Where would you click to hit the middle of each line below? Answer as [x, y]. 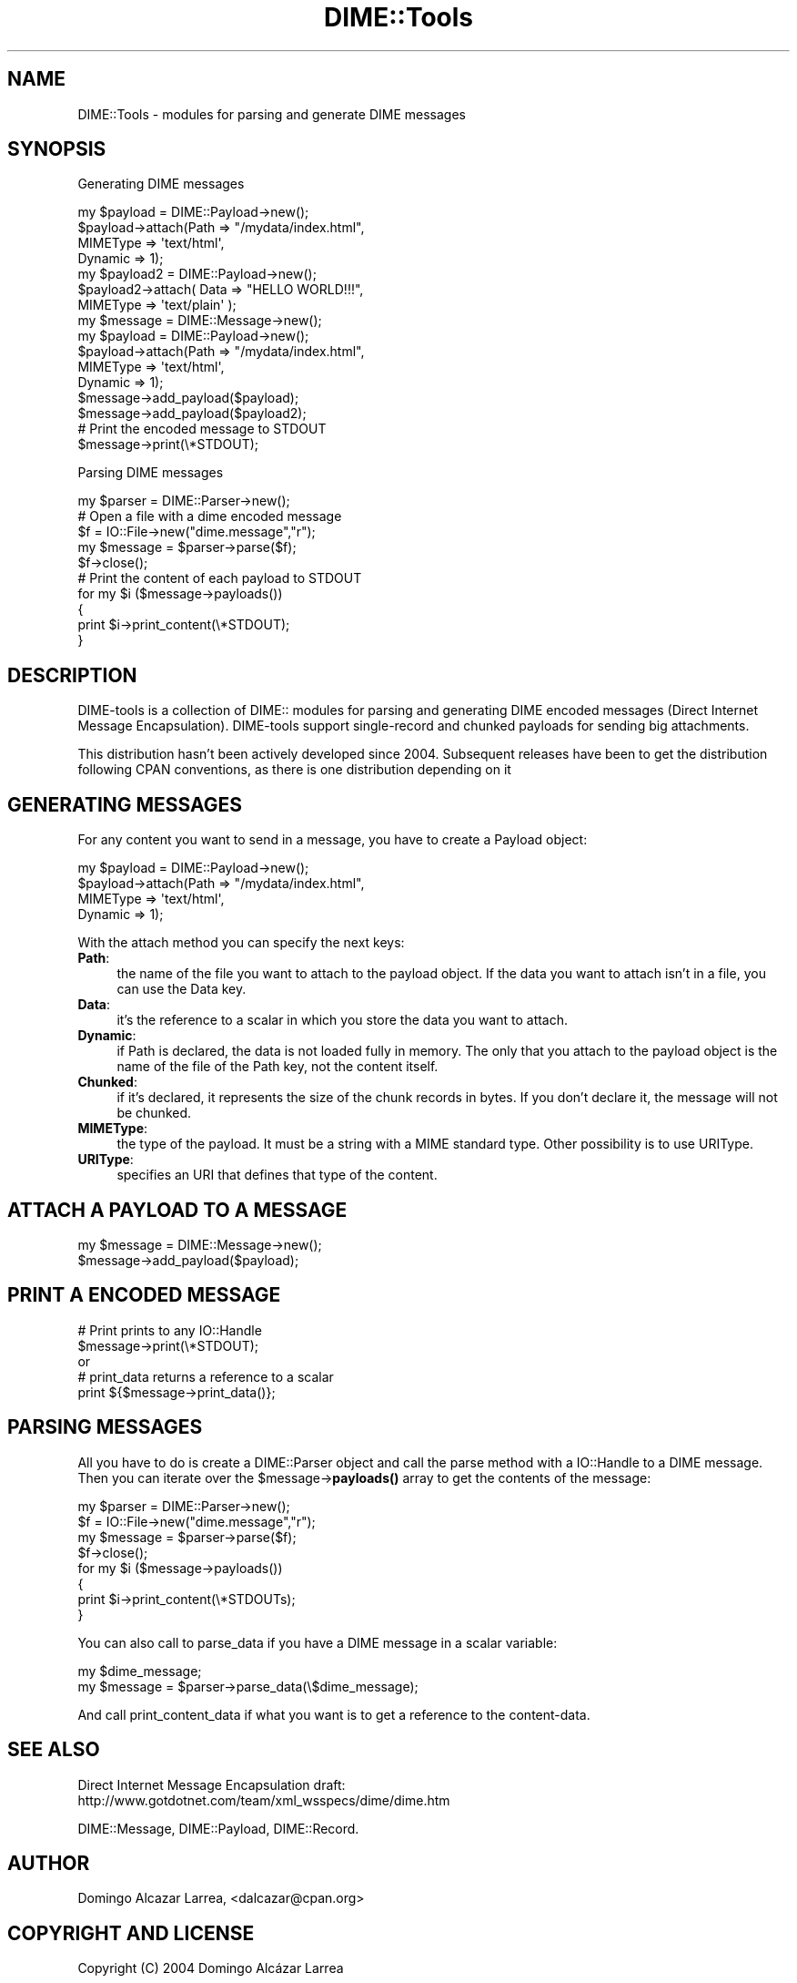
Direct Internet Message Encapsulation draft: [212, 1784]
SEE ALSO [54, 1750]
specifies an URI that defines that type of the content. [277, 1175]
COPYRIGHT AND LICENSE [131, 1933]
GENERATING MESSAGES [125, 804]
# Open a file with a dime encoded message [210, 516]
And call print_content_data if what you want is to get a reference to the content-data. [334, 1714]
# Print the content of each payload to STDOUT [220, 578]
